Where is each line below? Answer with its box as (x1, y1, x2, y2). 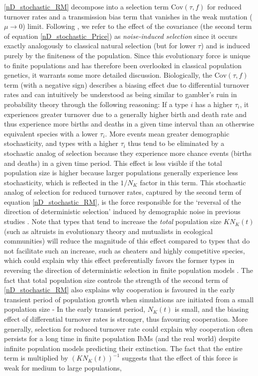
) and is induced (201, 40, 251, 51)
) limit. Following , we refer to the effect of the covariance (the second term (22, 21, 252, 31)
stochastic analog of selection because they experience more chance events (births (4, 147, 252, 158)
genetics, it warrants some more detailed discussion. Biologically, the (4, 70, 212, 80)
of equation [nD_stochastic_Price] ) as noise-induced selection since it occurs (4, 30, 238, 41)
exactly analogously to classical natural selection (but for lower (4, 40, 196, 51)
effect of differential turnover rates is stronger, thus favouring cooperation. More (4, 314, 248, 324)
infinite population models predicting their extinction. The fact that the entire (4, 343, 243, 353)
